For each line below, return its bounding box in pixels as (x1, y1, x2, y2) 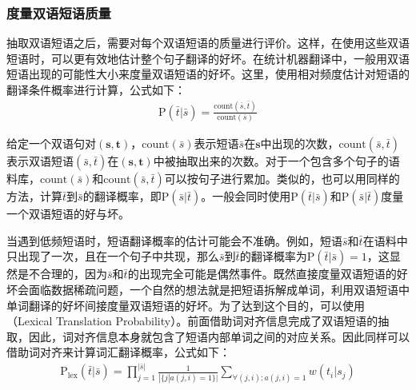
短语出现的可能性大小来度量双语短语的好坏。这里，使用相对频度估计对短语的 (6, 66, 410, 82)
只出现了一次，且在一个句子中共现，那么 (6, 248, 219, 265)
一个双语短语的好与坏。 (6, 205, 130, 222)
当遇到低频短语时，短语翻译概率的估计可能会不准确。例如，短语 (6, 232, 342, 249)
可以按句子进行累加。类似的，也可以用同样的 (164, 170, 400, 187)
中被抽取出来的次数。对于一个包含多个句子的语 (153, 153, 400, 169)
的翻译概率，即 (82, 188, 162, 205)
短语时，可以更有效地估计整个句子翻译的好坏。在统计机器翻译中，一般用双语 (6, 50, 410, 66)
